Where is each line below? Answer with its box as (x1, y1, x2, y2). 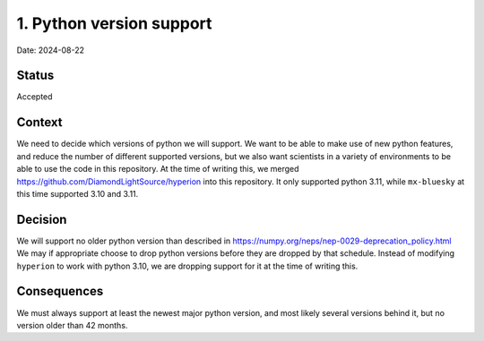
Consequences (16, 284, 104, 299)
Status (16, 68, 55, 83)
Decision (16, 211, 67, 227)
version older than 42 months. (16, 320, 128, 330)
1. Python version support (16, 13, 212, 33)
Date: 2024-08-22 (16, 45, 85, 55)
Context (16, 115, 63, 130)
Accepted (16, 91, 53, 102)
